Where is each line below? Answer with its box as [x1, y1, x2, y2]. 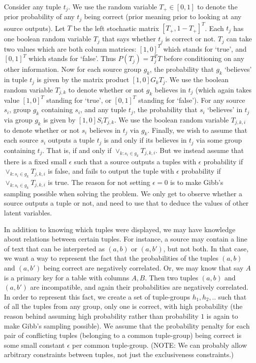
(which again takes [195, 84, 252, 94]
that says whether [102, 33, 156, 44]
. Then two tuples [145, 272, 198, 282]
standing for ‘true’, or [46, 94, 112, 105]
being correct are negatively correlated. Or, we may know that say [43, 262, 244, 272]
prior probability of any [4, 11, 75, 22]
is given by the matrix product [36, 74, 129, 85]
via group [4, 114, 33, 124]
